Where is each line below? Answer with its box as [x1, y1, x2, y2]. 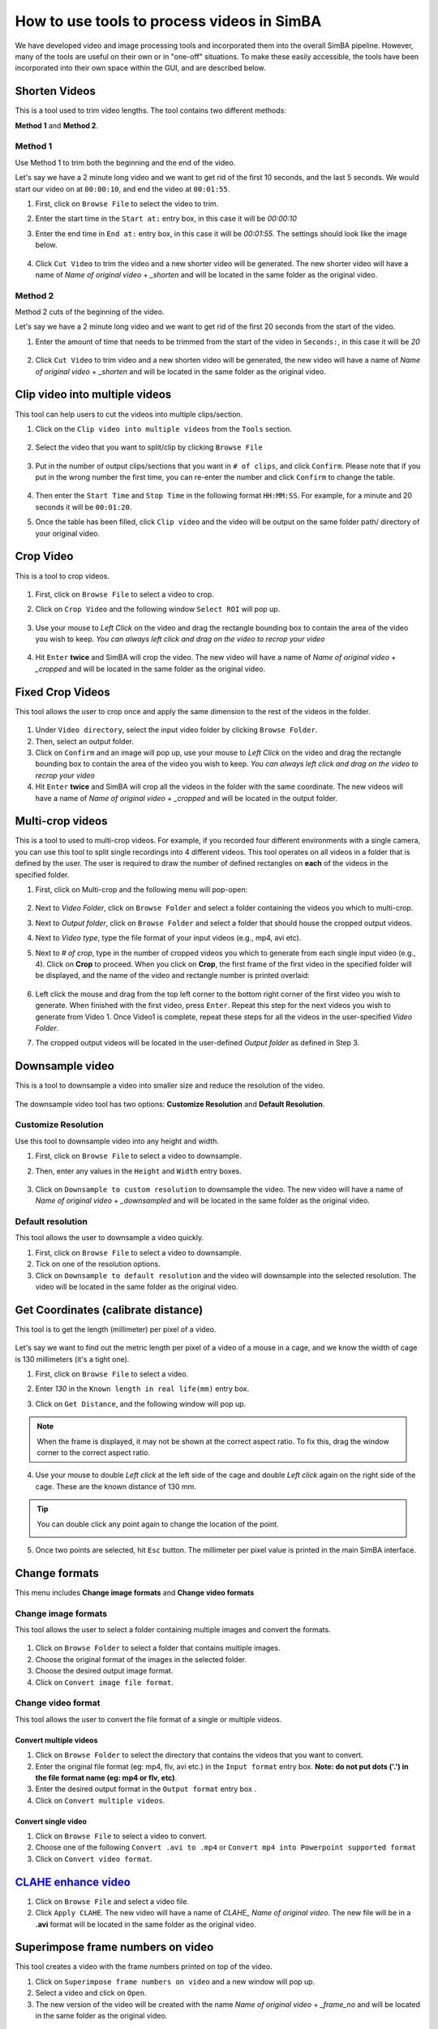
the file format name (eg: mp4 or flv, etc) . [35, 1773, 178, 1782]
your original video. [35, 528, 101, 538]
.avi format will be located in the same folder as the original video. [35, 1919, 257, 1929]
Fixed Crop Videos [15, 685, 110, 699]
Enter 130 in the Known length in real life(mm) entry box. [35, 1384, 250, 1394]
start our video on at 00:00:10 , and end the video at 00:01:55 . [15, 183, 230, 194]
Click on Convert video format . [35, 1854, 152, 1863]
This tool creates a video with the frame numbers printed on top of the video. [15, 1962, 273, 1971]
